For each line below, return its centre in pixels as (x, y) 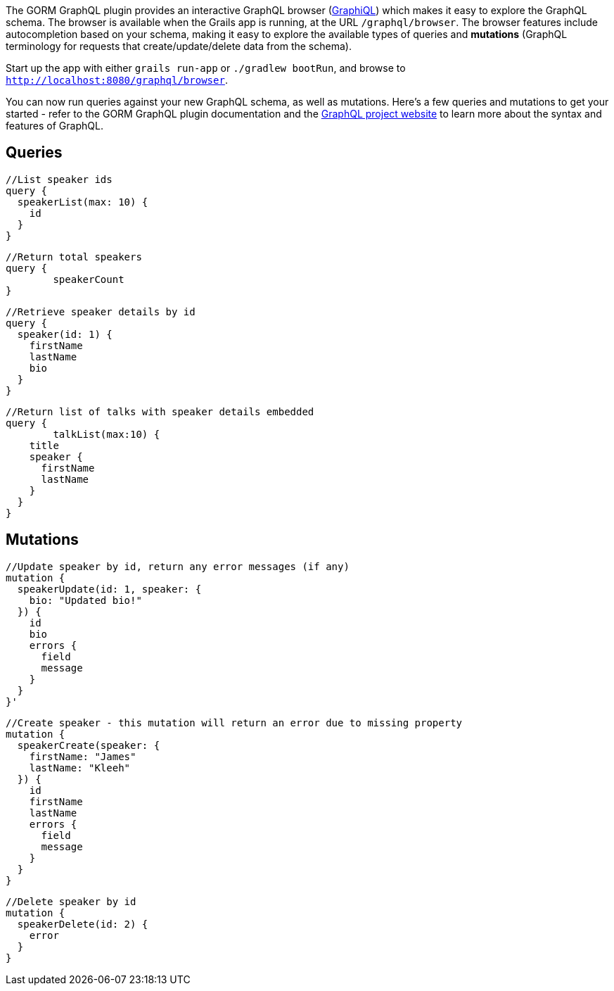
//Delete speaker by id (71, 901)
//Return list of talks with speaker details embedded (160, 411)
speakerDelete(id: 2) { (83, 924)
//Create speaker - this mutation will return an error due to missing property (234, 722)
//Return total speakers (74, 257)
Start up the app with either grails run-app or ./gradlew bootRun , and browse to (206, 68)
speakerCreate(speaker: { (89, 745)
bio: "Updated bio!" (85, 600)
